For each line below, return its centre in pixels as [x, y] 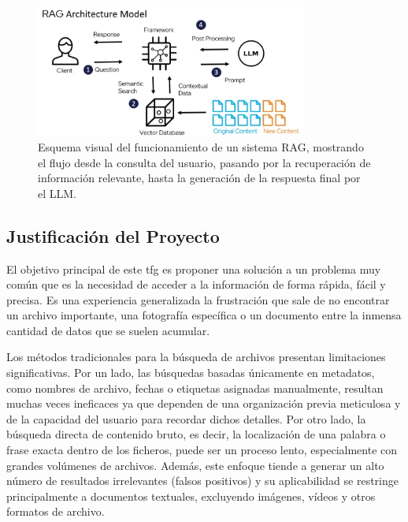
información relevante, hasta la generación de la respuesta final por [199, 178]
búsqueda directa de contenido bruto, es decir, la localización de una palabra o [196, 434]
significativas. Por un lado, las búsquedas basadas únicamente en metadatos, [191, 373]
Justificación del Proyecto [113, 235]
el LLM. [57, 193]
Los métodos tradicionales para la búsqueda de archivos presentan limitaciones [196, 357]
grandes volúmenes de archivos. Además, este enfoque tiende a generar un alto [195, 465]
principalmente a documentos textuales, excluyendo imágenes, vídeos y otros [191, 496]
